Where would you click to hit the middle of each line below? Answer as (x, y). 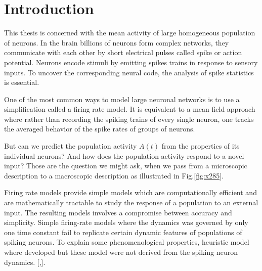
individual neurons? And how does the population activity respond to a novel (124, 155)
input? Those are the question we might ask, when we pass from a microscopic (126, 166)
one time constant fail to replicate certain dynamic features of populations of (123, 232)
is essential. (22, 82)
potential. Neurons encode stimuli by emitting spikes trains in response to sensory (131, 62)
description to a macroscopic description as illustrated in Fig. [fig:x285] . (114, 175)
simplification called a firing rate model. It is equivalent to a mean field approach (130, 109)
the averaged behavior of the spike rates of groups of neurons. (100, 129)
